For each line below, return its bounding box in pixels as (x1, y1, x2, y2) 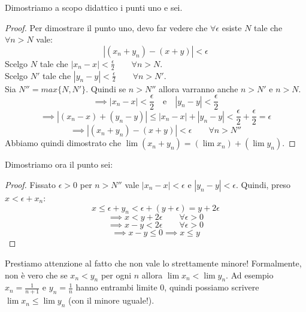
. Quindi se (86, 82, 126, 95)
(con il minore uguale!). (68, 294, 154, 307)
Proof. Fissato (5, 178, 56, 190)
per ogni (101, 268, 132, 281)
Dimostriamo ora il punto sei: (5, 158, 113, 171)
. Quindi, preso (235, 178, 291, 190)
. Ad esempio (226, 268, 274, 281)
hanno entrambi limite (75, 281, 157, 293)
